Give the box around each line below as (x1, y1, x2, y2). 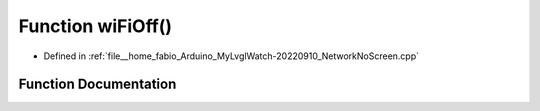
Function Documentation (18, 76, 177, 93)
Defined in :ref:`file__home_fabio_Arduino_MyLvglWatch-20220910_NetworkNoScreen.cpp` (43, 50, 420, 62)
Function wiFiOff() (18, 15, 173, 37)
